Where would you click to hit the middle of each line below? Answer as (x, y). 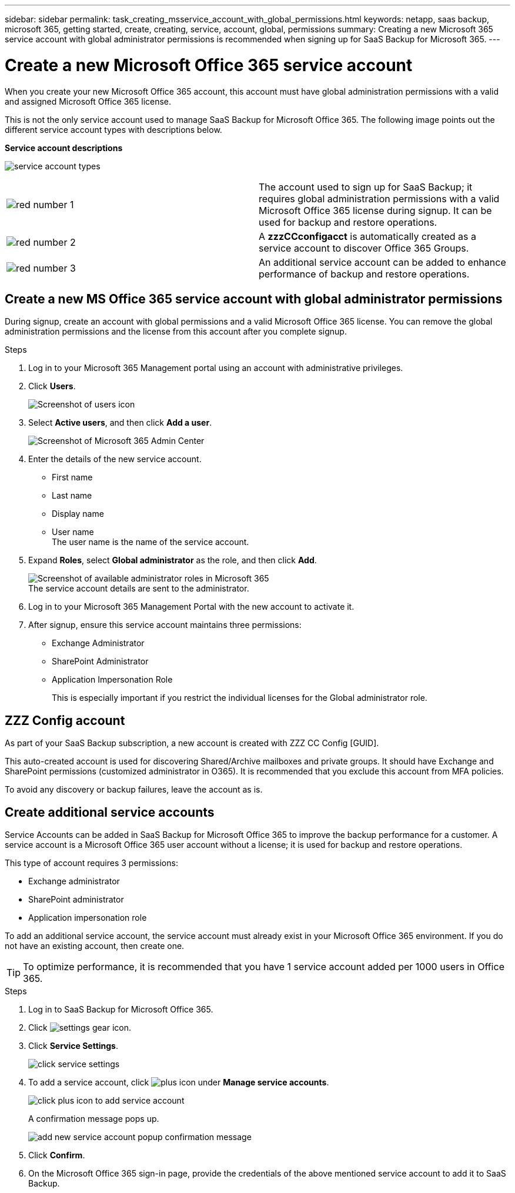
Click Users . (52, 386)
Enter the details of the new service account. (115, 459)
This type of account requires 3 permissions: (91, 863)
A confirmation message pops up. (94, 1119)
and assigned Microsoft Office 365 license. (88, 101)
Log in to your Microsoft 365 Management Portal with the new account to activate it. (191, 607)
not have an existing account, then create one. (95, 946)
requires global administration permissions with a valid (379, 198)
